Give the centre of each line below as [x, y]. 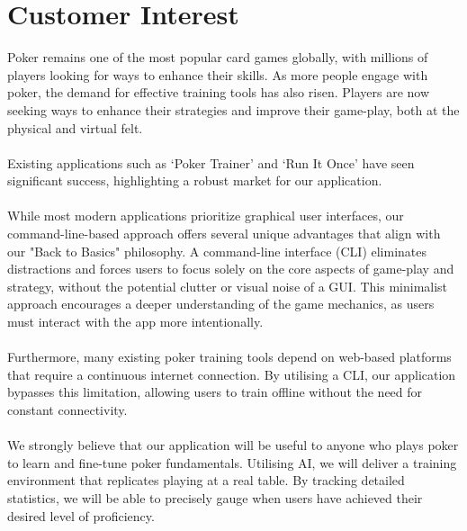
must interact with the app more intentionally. [135, 322]
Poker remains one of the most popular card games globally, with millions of [218, 57]
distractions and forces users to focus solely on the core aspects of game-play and [231, 269]
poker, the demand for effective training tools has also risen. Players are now [219, 92]
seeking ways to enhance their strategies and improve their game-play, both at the [233, 109]
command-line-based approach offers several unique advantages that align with [224, 234]
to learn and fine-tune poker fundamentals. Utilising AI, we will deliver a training [232, 462]
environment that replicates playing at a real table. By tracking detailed [206, 480]
